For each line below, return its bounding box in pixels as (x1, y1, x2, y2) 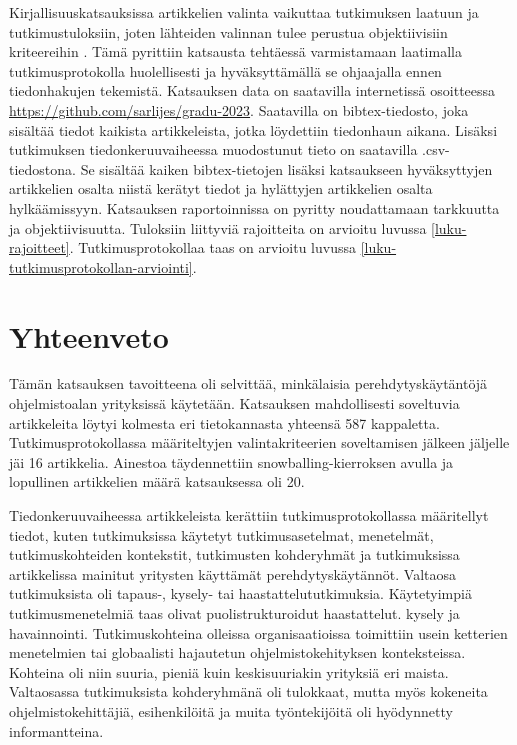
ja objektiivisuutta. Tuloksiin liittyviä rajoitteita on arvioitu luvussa (9, 217, 427, 238)
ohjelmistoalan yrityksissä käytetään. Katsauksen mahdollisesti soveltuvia (9, 393, 460, 414)
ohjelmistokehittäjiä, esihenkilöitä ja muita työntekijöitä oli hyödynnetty (9, 700, 453, 721)
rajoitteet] (9, 237, 70, 258)
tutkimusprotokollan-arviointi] (9, 256, 193, 277)
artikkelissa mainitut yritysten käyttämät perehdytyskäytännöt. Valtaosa (9, 563, 456, 584)
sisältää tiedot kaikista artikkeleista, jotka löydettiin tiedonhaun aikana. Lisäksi (9, 119, 498, 140)
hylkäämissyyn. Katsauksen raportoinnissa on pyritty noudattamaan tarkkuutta (9, 197, 500, 218)
